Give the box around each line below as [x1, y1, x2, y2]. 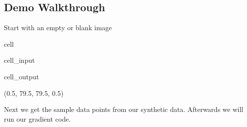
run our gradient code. [4, 113, 71, 124]
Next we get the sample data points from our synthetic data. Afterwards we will [4, 104, 244, 114]
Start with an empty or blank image [4, 22, 112, 33]
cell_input [4, 55, 35, 65]
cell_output [4, 71, 39, 81]
